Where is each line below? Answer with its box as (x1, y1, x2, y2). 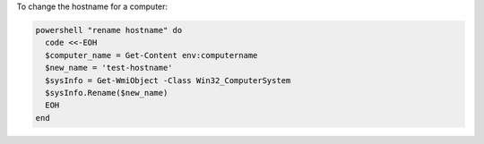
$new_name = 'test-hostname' (45, 63, 174, 73)
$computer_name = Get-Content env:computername (45, 50, 258, 60)
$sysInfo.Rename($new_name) (45, 88, 169, 97)
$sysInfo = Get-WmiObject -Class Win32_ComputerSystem (45, 75, 291, 85)
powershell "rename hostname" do (35, 25, 183, 35)
